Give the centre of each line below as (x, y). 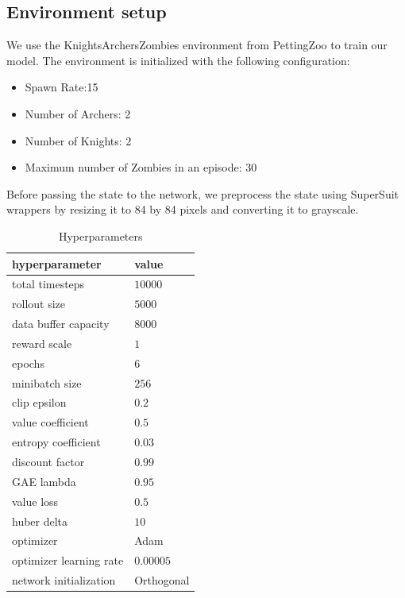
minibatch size (47, 382)
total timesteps (48, 284)
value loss (35, 501)
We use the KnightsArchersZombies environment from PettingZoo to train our (197, 45)
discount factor (48, 461)
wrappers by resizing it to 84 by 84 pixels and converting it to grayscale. (183, 209)
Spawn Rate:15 (62, 87)
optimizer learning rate (68, 560)
